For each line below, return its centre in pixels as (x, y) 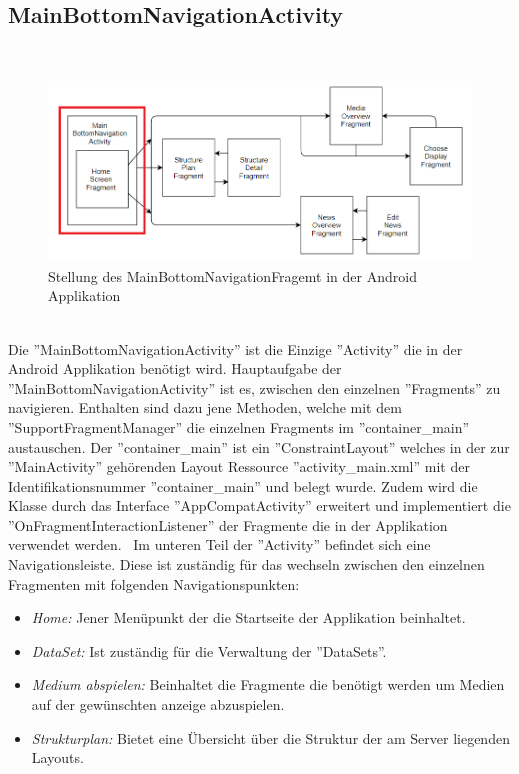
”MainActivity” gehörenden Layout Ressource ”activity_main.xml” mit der (239, 466)
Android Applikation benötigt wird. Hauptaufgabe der (175, 368)
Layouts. (57, 757)
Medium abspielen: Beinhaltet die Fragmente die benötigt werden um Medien (268, 684)
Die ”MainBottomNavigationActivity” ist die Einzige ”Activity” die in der (235, 348)
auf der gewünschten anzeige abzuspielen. (158, 704)
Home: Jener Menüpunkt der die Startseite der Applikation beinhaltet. (248, 617)
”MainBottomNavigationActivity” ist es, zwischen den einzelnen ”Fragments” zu (254, 387)
